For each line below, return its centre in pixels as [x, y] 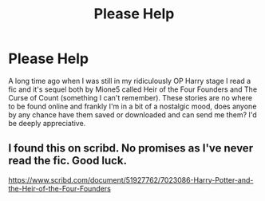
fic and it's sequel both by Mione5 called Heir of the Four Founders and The [133, 89]
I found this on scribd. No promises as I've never [131, 148]
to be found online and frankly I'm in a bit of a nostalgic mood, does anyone [132, 106]
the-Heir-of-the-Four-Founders [60, 188]
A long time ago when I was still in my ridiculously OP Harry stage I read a [130, 81]
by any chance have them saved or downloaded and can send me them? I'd [132, 114]
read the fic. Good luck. [68, 161]
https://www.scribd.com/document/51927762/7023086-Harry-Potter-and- [131, 179]
